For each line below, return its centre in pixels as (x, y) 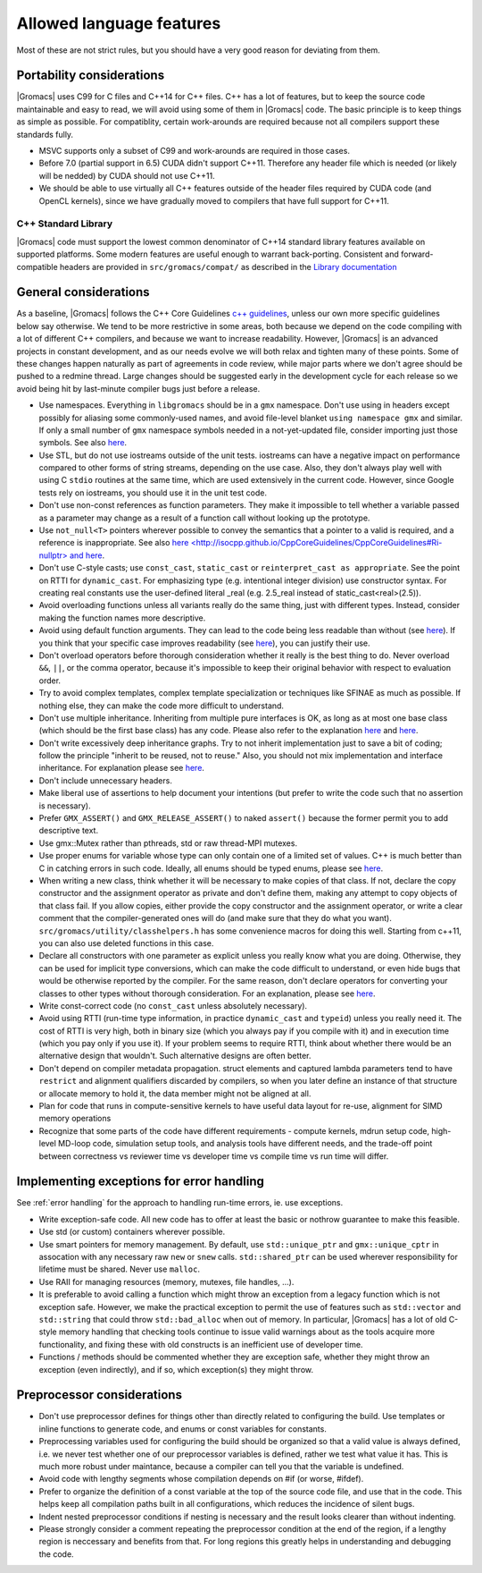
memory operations (75, 1119)
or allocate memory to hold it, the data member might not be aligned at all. (175, 1093)
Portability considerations (91, 76)
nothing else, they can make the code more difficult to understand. (162, 706)
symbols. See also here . (83, 443)
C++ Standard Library (65, 224)
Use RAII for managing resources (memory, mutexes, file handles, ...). (166, 1281)
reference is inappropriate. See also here (114, 543)
